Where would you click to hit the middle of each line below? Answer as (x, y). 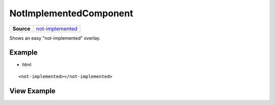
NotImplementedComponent (71, 13)
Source (21, 29)
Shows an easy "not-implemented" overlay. (55, 38)
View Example (33, 91)
